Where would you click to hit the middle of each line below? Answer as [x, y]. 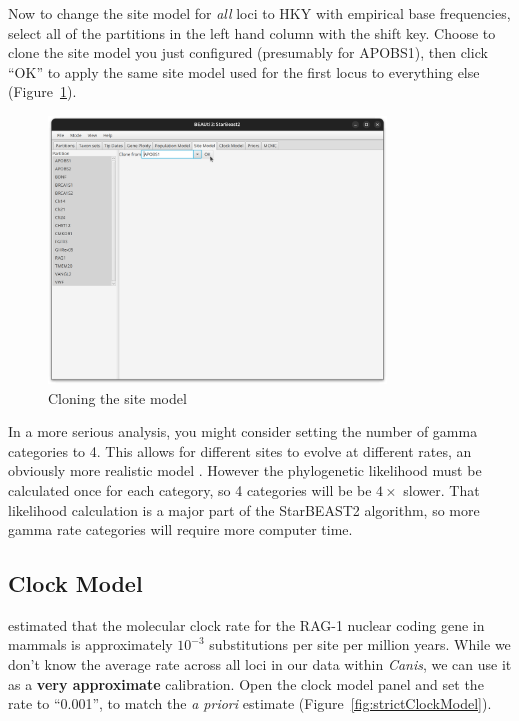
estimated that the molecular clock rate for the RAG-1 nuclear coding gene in [246, 624]
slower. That [441, 489]
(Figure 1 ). [42, 91]
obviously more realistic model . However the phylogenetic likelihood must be [245, 470]
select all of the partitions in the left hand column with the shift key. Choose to [252, 32]
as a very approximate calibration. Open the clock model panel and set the [246, 683]
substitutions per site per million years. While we [360, 644]
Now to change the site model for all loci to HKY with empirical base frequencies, [259, 13]
